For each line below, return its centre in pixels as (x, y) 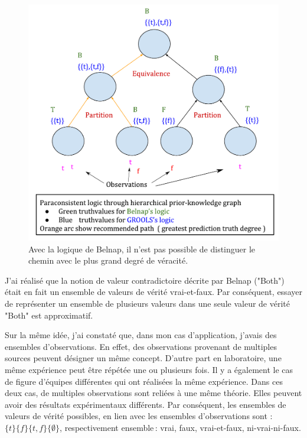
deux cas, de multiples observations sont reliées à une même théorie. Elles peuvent (153, 393)
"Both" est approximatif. (49, 315)
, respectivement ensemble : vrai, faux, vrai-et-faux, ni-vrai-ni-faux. (180, 427)
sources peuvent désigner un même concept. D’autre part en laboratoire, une (143, 358)
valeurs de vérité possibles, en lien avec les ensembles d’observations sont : (139, 416)
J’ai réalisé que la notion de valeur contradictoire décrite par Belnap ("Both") (145, 280)
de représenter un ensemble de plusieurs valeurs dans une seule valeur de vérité (147, 304)
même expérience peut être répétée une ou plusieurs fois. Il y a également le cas (149, 370)
